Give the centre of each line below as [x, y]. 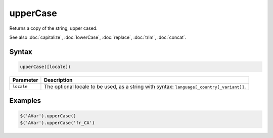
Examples [25, 101]
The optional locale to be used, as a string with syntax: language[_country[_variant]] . [145, 87]
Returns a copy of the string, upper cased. [54, 28]
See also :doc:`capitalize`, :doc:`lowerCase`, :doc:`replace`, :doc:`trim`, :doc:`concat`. [98, 37]
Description [58, 80]
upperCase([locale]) [45, 66]
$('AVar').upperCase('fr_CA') [57, 123]
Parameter [25, 80]
